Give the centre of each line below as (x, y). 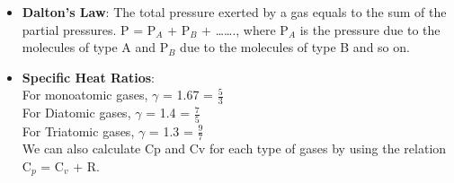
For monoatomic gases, (85, 95)
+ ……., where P (245, 29)
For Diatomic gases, (76, 113)
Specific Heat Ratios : (88, 77)
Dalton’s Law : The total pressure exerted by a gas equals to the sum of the (234, 12)
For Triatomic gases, (78, 131)
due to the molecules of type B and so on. (295, 47)
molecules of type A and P (95, 47)
